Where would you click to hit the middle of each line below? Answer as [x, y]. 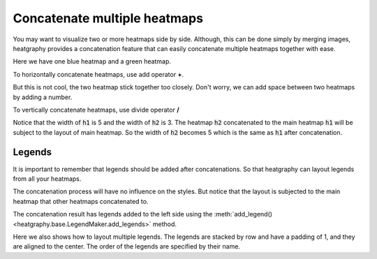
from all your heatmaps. [47, 179]
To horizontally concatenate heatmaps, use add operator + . [98, 74]
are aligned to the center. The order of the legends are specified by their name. [127, 246]
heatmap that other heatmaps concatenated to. [81, 201]
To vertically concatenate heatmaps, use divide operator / [96, 110]
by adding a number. [43, 97]
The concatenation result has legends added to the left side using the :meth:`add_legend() [142, 214]
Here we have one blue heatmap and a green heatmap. [92, 61]
